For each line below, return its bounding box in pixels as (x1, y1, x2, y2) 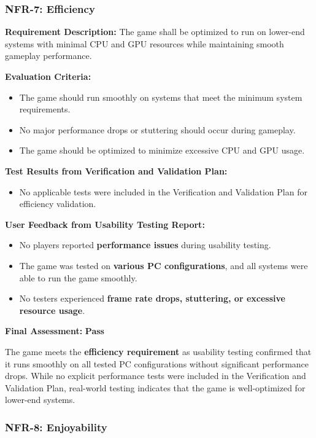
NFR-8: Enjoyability (5, 419, 107, 434)
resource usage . (19, 303, 85, 316)
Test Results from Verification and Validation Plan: (5, 164, 228, 177)
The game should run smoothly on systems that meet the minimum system (19, 90, 303, 103)
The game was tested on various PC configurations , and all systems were (19, 259, 308, 272)
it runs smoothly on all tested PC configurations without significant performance (5, 357, 309, 370)
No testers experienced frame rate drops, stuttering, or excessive (19, 292, 285, 305)
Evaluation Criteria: (5, 70, 91, 82)
